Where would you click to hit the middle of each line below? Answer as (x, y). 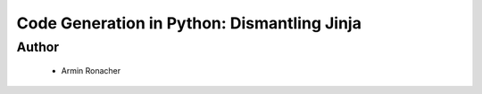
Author (38, 47)
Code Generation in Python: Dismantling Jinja (189, 23)
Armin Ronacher (91, 71)
